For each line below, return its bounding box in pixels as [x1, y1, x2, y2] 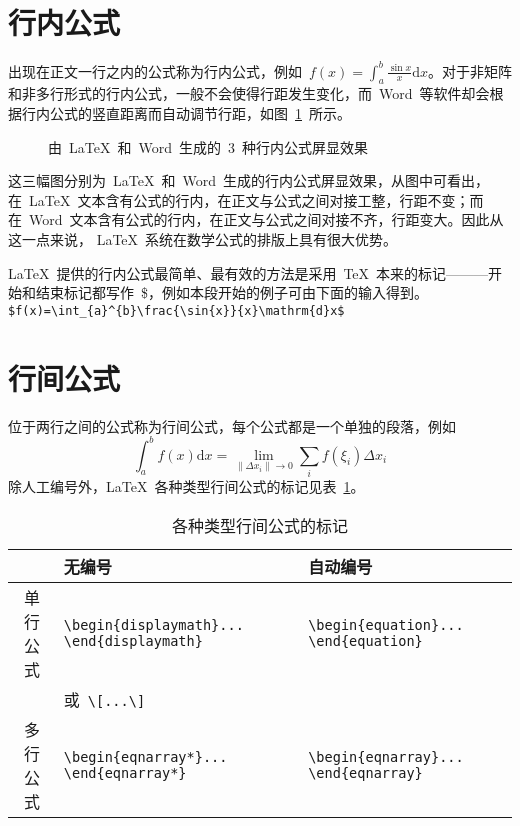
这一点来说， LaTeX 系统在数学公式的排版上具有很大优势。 [8, 228, 398, 249]
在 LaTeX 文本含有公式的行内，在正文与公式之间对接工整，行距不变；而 [8, 189, 484, 210]
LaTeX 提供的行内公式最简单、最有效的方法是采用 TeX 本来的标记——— [8, 262, 489, 283]
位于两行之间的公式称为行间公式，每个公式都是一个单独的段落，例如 [8, 415, 456, 436]
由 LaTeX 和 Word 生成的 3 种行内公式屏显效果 [48, 136, 368, 157]
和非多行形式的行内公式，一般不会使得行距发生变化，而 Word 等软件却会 [8, 83, 490, 104]
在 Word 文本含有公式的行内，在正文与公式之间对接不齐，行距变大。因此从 [8, 209, 504, 230]
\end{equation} [308, 632, 423, 649]
